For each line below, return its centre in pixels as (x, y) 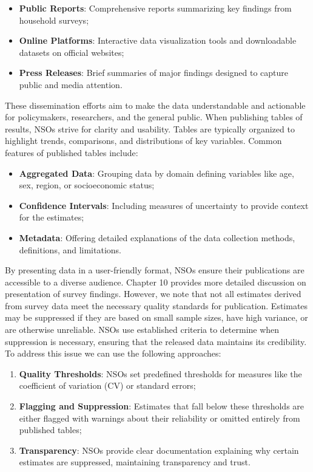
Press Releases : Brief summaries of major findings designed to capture (154, 73)
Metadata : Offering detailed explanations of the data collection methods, (157, 237)
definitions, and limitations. (70, 249)
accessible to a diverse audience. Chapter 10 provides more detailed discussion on (156, 282)
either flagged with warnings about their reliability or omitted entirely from (160, 418)
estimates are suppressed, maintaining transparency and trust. (135, 462)
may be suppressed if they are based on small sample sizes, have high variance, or (156, 317)
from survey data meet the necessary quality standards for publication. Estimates (156, 305)
